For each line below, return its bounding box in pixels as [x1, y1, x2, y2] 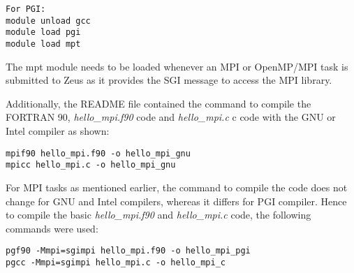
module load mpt [6, 38, 81, 49]
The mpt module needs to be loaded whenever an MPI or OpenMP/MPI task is [6, 59, 348, 73]
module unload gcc [6, 15, 91, 26]
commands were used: [6, 221, 98, 235]
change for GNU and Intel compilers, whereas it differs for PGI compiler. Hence [6, 193, 347, 208]
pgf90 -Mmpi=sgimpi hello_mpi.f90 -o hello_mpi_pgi [6, 246, 251, 256]
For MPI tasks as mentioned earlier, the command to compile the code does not [6, 179, 348, 194]
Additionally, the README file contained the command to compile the [6, 96, 311, 110]
